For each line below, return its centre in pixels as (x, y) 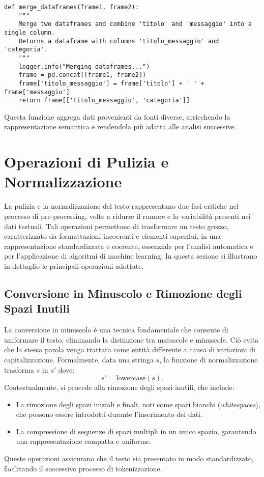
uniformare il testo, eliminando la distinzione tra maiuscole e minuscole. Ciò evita (131, 339)
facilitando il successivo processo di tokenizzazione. (83, 468)
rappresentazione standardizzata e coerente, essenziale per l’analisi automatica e (129, 246)
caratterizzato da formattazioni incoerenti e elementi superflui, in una (113, 236)
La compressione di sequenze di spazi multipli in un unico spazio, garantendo (136, 431)
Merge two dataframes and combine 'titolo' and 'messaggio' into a (135, 24)
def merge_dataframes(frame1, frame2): (71, 7)
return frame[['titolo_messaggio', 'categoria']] (104, 101)
